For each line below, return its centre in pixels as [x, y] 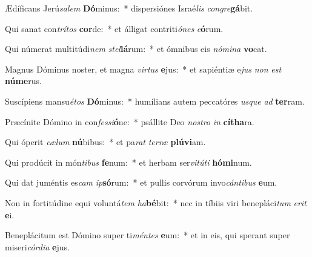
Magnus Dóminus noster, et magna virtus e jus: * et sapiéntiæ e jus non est [143, 69]
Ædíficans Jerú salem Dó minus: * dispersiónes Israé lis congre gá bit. [129, 8]
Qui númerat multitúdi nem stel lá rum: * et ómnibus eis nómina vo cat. [136, 49]
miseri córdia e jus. [37, 246]
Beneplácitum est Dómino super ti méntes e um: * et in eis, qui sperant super [148, 235]
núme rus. [23, 81]
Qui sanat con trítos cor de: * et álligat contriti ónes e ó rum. [114, 28]
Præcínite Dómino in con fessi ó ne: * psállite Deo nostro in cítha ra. [130, 121]
